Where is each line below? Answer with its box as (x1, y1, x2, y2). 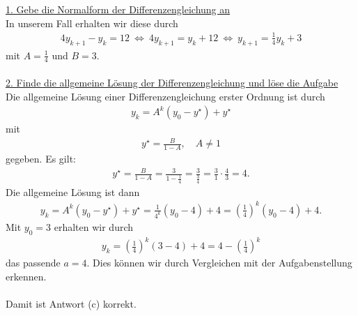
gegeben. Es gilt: (6, 151, 76, 166)
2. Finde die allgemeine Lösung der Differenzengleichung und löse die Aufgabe (6, 75, 338, 89)
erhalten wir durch (54, 219, 134, 234)
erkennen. (6, 269, 47, 283)
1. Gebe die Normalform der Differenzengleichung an (6, 2, 231, 16)
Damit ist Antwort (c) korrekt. (6, 296, 137, 311)
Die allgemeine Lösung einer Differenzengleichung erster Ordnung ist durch (6, 89, 325, 103)
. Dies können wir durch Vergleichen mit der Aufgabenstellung (86, 255, 352, 270)
